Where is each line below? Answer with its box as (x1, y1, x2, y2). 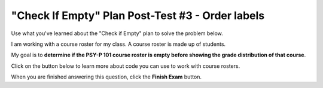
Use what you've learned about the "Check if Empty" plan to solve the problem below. (11, 30, 224, 37)
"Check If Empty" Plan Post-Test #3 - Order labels (11, 9, 265, 22)
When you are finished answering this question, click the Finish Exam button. (11, 73, 202, 80)
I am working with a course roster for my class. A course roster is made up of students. (11, 40, 226, 48)
